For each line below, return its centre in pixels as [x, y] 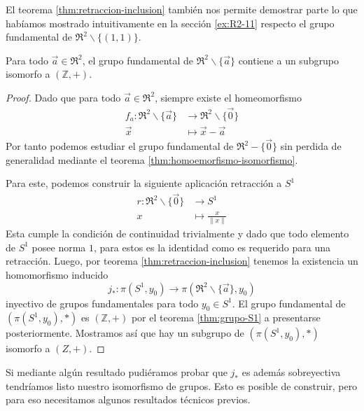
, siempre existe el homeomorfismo [228, 97]
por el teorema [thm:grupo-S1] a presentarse [226, 318]
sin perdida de [311, 146]
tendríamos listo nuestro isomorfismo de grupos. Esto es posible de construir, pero [182, 385]
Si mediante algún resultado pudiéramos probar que [117, 371]
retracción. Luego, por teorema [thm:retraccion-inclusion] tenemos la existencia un [182, 261]
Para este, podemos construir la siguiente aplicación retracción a [144, 183]
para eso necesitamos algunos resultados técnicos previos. [128, 399]
